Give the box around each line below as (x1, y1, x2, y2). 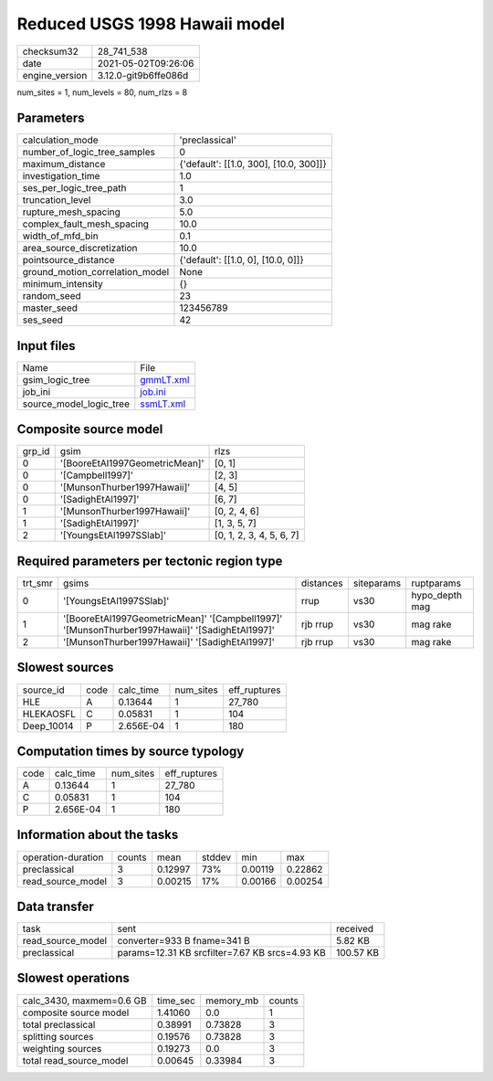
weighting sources (22, 1042, 102, 1055)
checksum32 (22, 45, 79, 58)
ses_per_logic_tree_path (22, 182, 127, 195)
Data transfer (16, 898, 95, 914)
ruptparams (411, 577, 461, 589)
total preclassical (22, 1018, 96, 1031)
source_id (22, 684, 65, 696)
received (336, 923, 374, 936)
